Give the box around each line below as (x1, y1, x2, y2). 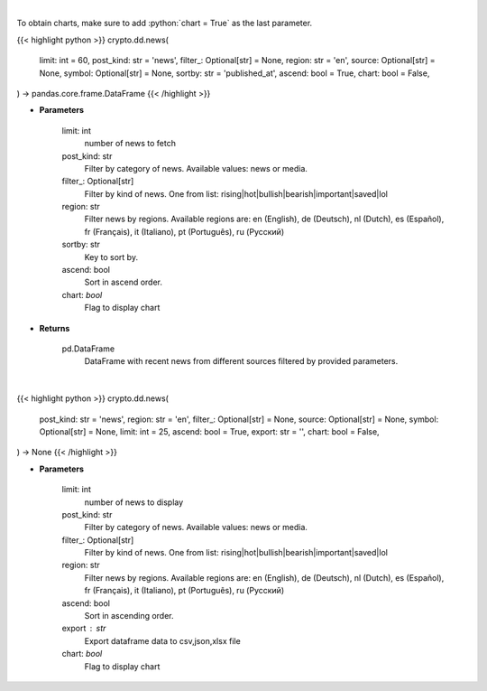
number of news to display (84, 497, 184, 508)
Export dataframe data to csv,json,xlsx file (84, 635, 241, 646)
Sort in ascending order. (84, 611, 175, 621)
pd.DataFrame (61, 343, 115, 354)
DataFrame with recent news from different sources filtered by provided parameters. (84, 356, 399, 367)
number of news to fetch (84, 138, 176, 149)
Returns (39, 322, 70, 333)
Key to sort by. (84, 251, 139, 262)
